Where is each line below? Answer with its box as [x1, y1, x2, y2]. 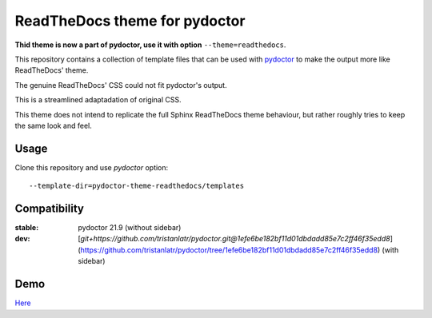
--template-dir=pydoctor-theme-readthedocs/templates [29, 181, 244, 191]
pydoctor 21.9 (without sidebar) [78, 223, 182, 233]
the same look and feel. [14, 121, 92, 130]
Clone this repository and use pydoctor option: [14, 162, 169, 172]
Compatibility [14, 202, 84, 215]
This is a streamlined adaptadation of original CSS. [14, 95, 182, 105]
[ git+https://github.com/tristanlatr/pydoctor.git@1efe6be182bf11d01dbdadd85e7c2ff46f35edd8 [78, 234, 391, 244]
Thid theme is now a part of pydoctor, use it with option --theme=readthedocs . [14, 40, 286, 50]
